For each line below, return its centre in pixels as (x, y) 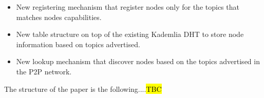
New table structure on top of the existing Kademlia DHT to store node (130, 34)
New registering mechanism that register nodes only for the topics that (128, 7)
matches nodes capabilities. (59, 17)
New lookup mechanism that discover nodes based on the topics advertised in (138, 61)
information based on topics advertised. (78, 44)
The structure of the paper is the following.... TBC (83, 89)
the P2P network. (44, 71)
